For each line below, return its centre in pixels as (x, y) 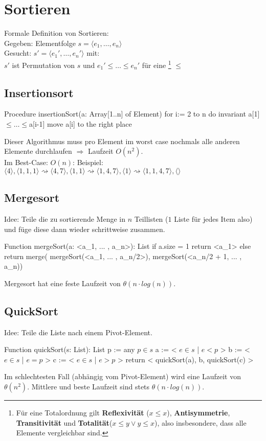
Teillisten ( (151, 218)
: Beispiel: (88, 162)
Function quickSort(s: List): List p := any (70, 349)
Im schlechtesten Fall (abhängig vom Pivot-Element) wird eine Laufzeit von (123, 376)
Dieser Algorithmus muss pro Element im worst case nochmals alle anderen (122, 141)
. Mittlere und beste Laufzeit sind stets (88, 387)
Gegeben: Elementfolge (40, 43)
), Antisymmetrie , (198, 413)
